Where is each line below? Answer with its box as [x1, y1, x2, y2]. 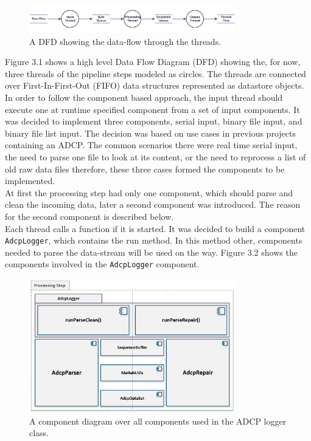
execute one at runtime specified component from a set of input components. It [5, 103, 300, 115]
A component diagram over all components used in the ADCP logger [29, 414, 287, 427]
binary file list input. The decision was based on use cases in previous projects [5, 126, 296, 139]
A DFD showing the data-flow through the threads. [29, 35, 222, 47]
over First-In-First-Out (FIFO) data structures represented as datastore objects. [5, 79, 304, 92]
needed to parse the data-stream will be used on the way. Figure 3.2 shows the [5, 245, 298, 258]
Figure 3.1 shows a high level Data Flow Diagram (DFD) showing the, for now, [5, 55, 301, 68]
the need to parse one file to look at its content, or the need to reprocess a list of [5, 150, 306, 163]
